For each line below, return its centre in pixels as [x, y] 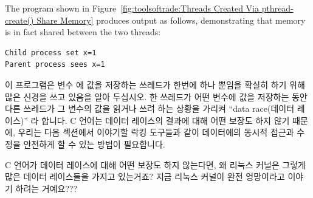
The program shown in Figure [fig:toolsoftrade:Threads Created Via [132, 8]
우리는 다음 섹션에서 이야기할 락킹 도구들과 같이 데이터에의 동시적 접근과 [156, 132]
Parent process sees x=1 [55, 65]
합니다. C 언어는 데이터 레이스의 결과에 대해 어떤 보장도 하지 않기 [166, 120]
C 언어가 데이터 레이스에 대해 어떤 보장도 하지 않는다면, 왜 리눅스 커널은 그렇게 [155, 164]
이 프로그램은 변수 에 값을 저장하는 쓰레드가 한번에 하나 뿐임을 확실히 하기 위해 [155, 84]
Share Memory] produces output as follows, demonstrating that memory [171, 20]
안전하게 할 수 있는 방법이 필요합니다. [94, 144]
